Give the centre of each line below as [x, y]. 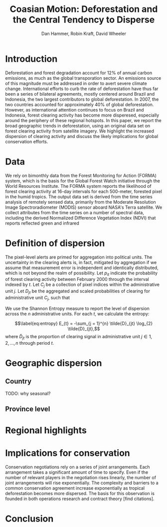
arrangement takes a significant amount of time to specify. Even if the [77, 472]
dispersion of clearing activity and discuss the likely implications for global [82, 136]
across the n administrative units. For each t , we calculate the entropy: [77, 314]
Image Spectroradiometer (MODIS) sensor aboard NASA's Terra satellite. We [84, 207]
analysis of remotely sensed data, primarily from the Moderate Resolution [81, 202]
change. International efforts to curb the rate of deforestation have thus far [82, 89]
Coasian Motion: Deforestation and [84, 9]
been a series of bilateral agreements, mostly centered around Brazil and [80, 94]
